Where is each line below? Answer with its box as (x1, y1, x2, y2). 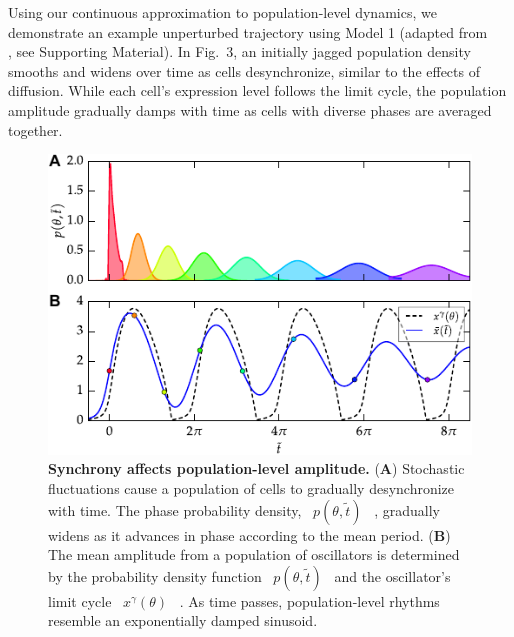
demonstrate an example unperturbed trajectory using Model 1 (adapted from (8, 21, 488, 42)
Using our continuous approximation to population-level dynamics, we (8, 2, 437, 22)
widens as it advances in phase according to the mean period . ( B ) (48, 524, 451, 545)
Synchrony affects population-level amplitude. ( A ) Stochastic (48, 458, 465, 479)
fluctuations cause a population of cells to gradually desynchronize (48, 477, 455, 498)
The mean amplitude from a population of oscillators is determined (48, 544, 460, 565)
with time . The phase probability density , (48, 499, 302, 520)
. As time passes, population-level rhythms (179, 590, 440, 611)
